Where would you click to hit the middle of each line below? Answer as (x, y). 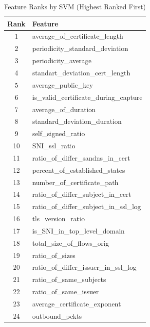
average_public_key (63, 84)
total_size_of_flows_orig (71, 243)
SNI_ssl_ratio (54, 146)
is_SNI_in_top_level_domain (78, 230)
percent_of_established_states (79, 170)
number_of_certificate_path (75, 182)
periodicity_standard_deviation (80, 48)
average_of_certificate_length (78, 36)
